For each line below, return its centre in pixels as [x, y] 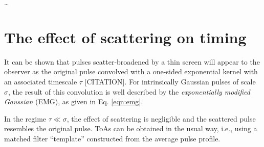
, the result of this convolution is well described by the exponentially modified [129, 91]
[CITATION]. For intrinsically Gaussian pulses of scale [170, 81]
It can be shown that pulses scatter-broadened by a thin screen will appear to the [132, 61]
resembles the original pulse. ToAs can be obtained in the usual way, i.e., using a [131, 128]
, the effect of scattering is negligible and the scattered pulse [161, 118]
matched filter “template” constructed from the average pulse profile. [112, 138]
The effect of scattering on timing [125, 37]
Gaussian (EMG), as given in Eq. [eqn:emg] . [74, 101]
